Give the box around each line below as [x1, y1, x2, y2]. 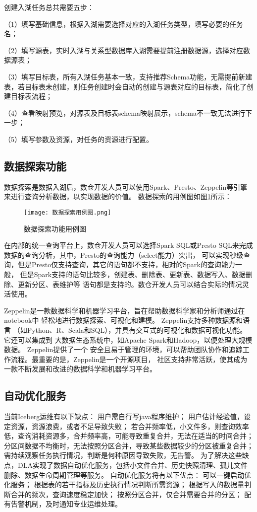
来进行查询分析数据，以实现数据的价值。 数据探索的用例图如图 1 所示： [4, 191, 232, 202]
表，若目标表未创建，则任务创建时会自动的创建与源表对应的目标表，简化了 [4, 81, 247, 91]
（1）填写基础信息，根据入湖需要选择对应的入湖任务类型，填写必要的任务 [4, 18, 243, 29]
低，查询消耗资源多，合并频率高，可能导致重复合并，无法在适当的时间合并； [4, 431, 254, 441]
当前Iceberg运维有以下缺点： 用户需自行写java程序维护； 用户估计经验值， [4, 411, 244, 422]
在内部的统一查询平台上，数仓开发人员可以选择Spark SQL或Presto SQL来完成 [4, 240, 253, 250]
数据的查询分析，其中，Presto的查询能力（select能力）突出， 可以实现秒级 [4, 249, 244, 260]
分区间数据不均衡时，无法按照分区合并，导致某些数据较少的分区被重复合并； [4, 440, 254, 450]
